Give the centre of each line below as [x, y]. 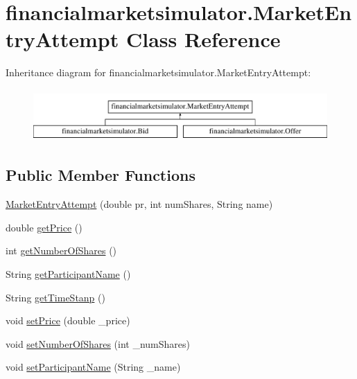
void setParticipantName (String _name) [93, 367]
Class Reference [203, 39]
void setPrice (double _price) [68, 320]
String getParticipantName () [68, 274]
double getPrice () [44, 227]
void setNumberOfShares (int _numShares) [98, 343]
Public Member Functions [101, 175]
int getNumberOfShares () [61, 250]
